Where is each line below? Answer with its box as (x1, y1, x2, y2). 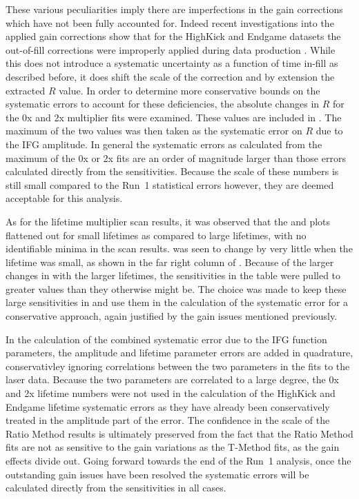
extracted (6, 83, 46, 97)
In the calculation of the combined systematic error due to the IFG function (6, 332, 327, 346)
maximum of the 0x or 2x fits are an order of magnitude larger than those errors (6, 150, 346, 165)
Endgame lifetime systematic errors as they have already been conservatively (6, 399, 330, 414)
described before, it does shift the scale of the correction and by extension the (6, 69, 335, 83)
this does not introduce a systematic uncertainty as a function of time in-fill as (6, 56, 338, 70)
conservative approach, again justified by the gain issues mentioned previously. (6, 309, 338, 323)
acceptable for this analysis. (6, 191, 123, 205)
